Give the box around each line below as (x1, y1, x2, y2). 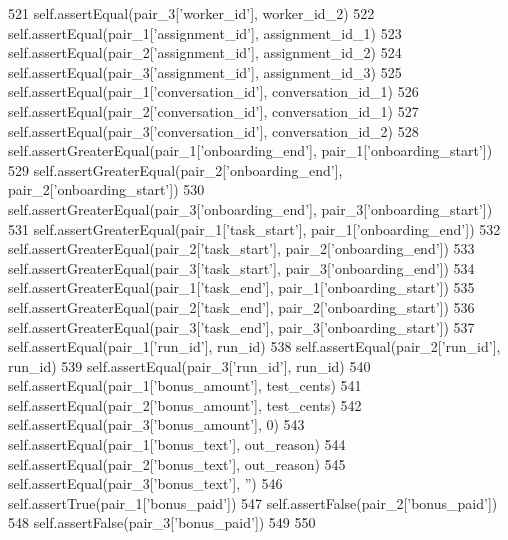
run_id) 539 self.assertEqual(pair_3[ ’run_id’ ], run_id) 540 (8, 355, 371, 376)
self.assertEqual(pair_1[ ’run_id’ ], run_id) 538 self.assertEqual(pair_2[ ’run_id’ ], (8, 336, 501, 357)
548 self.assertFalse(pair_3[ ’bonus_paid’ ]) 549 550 (8, 512, 316, 533)
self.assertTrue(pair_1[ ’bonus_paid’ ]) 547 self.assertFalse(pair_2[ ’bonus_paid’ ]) (8, 492, 498, 513)
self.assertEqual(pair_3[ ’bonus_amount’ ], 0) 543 (8, 414, 305, 435)
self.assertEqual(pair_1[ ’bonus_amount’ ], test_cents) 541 (8, 375, 362, 396)
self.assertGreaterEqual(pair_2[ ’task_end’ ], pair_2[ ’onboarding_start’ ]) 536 (8, 296, 475, 317)
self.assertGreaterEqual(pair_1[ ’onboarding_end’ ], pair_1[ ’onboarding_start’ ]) (8, 140, 493, 161)
